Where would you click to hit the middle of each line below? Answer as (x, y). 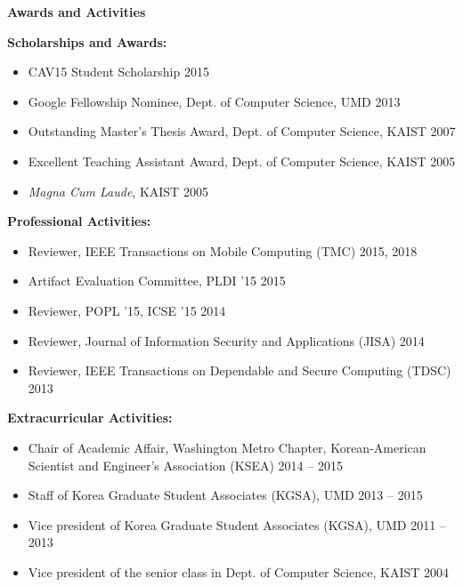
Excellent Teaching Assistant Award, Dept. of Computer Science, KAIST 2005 (242, 161)
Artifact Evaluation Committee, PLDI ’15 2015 (157, 281)
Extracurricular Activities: (90, 418)
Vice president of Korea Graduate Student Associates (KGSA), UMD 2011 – (237, 524)
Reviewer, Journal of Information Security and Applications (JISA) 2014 (226, 340)
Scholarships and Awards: (87, 41)
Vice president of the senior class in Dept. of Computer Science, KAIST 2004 (239, 571)
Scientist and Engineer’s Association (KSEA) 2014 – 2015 (185, 465)
